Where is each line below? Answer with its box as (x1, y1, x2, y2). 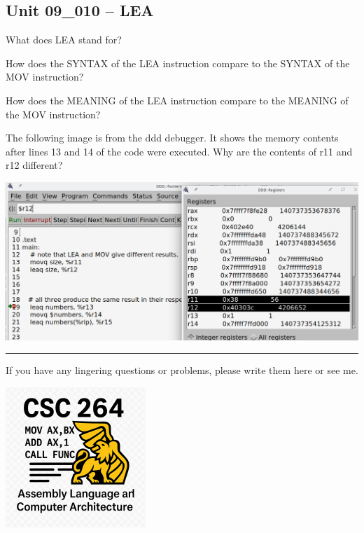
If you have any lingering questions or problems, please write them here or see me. (6, 363, 358, 378)
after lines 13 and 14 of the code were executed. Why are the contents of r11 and (6, 144, 353, 158)
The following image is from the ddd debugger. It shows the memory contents (6, 130, 339, 145)
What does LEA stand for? (6, 32, 122, 47)
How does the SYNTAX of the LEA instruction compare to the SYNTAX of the (6, 55, 350, 70)
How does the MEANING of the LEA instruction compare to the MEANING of (6, 92, 349, 107)
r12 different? (6, 158, 63, 172)
